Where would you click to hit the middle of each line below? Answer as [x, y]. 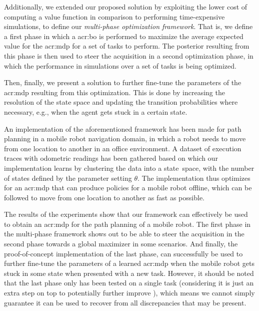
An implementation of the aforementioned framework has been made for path [123, 128]
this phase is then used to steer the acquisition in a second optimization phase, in [129, 55]
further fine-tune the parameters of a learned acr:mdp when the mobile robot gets [129, 263]
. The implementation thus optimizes [194, 178]
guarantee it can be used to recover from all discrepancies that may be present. [125, 302]
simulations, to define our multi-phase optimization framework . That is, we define [128, 26]
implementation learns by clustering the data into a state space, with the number [129, 168]
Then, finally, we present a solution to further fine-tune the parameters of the [123, 82]
